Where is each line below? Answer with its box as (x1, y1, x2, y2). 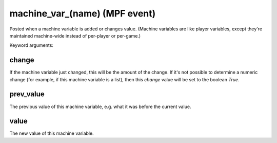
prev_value (9, 90, 45, 99)
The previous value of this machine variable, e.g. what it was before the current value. (9, 103, 191, 110)
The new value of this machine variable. (9, 130, 94, 136)
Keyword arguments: (9, 42, 54, 48)
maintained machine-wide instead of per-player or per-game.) (9, 32, 141, 39)
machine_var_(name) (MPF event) (9, 8, 156, 19)
